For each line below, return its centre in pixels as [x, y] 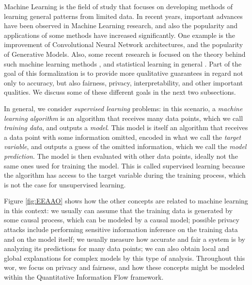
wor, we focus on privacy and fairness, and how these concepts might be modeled [124, 267]
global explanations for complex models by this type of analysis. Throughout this [125, 258]
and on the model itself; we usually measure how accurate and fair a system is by [125, 239]
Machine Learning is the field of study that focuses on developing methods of [118, 6]
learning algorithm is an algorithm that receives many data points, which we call [124, 118]
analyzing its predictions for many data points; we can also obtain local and [117, 248]
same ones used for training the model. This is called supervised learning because [125, 165]
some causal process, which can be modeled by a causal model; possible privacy [122, 220]
